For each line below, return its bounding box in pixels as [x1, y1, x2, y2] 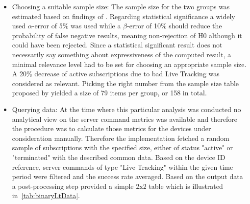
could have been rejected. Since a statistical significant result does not [12, 40, 223, 50]
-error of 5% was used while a [32, 21, 121, 31]
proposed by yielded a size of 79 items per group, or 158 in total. [12, 88, 207, 98]
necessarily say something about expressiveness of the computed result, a [12, 49, 231, 59]
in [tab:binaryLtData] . [12, 190, 80, 201]
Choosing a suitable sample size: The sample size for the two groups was [12, 1, 230, 11]
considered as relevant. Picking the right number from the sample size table [12, 78, 239, 88]
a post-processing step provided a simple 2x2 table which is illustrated [12, 181, 223, 191]
